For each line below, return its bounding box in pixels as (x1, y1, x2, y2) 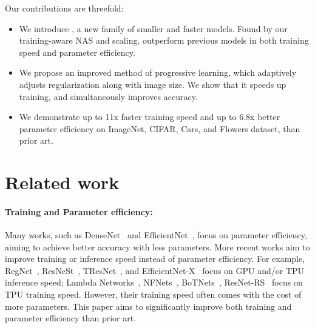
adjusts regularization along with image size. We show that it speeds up (19, 78, 286, 90)
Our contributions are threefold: (5, 2, 124, 14)
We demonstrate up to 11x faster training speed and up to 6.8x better (19, 110, 280, 123)
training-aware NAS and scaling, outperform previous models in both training (19, 34, 309, 47)
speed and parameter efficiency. (19, 45, 135, 58)
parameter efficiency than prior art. (5, 312, 137, 324)
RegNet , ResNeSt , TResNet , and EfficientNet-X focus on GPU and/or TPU (5, 264, 305, 276)
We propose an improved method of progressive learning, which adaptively (19, 66, 297, 79)
